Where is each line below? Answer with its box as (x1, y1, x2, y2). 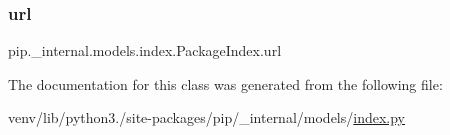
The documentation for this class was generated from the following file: (8, 73, 443, 94)
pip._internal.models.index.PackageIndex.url (8, 40, 282, 61)
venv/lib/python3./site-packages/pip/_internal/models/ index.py (8, 107, 406, 128)
